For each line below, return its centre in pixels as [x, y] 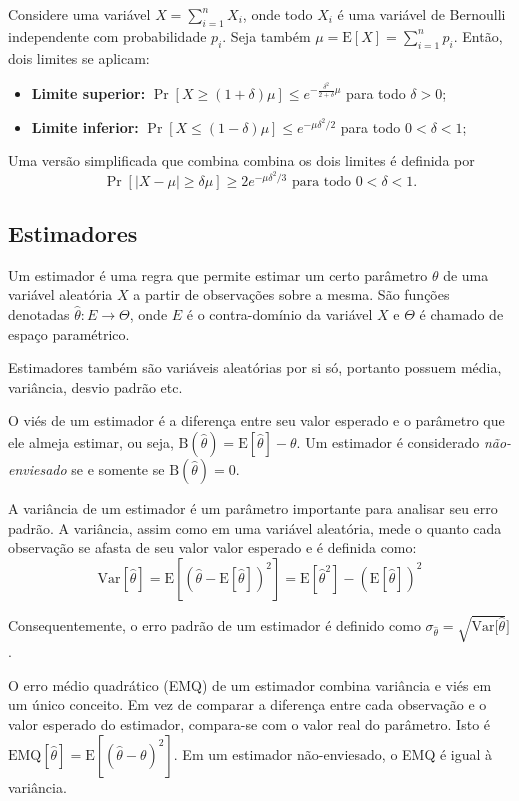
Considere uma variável [79, 14]
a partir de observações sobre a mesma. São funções [291, 294]
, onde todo [277, 14]
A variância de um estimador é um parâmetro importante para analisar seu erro [253, 507]
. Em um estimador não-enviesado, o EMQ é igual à [333, 753]
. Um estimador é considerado [388, 441]
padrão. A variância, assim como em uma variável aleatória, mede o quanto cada [255, 527]
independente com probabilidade [107, 35]
